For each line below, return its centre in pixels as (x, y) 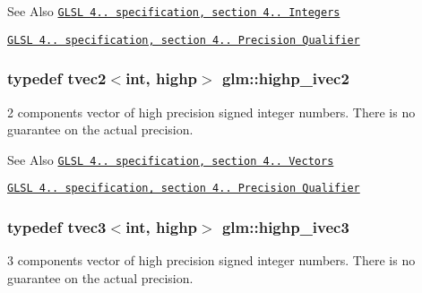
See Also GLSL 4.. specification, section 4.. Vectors (171, 159)
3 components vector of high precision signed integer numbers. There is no (211, 260)
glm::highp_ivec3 (285, 226)
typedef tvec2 (57, 78)
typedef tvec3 (57, 226)
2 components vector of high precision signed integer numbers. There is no (211, 112)
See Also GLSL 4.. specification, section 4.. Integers (174, 11)
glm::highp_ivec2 (285, 78)
